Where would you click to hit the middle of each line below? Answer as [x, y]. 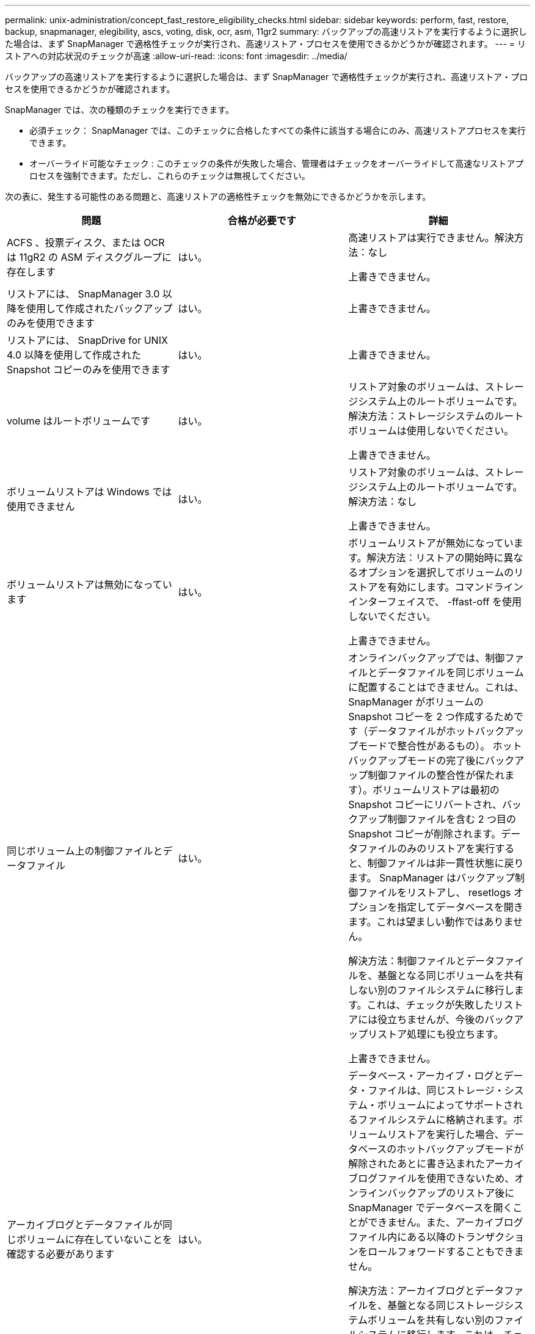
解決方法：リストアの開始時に [435, 558]
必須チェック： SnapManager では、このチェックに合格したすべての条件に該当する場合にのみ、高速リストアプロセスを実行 [278, 130]
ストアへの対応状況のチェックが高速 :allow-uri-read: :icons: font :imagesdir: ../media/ [176, 56]
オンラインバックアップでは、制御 [427, 658]
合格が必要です [262, 221]
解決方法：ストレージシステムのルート [436, 416]
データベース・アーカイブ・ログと [426, 1076]
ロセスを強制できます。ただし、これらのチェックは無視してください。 [170, 176]
